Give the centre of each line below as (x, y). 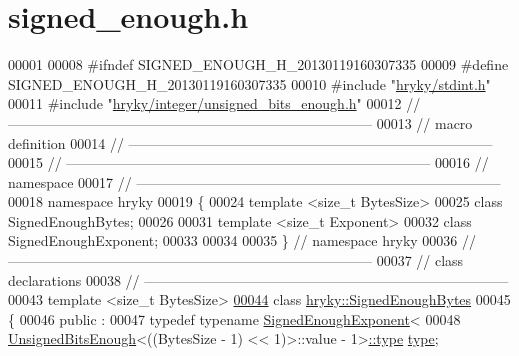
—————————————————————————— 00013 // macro (240, 122)
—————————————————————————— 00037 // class (236, 260)
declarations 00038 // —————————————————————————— (258, 279)
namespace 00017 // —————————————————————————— (254, 181)
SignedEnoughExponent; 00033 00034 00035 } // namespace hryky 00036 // (242, 240)
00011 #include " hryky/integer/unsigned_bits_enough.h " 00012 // (214, 103)
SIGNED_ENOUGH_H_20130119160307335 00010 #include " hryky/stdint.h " (249, 83)
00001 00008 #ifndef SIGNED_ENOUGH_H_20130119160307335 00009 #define (258, 64)
